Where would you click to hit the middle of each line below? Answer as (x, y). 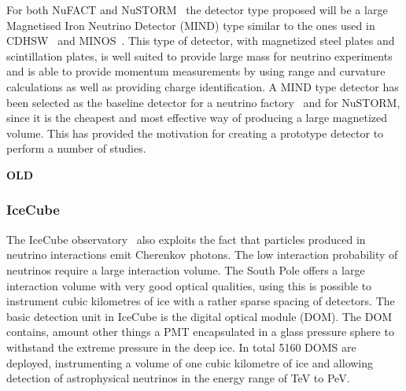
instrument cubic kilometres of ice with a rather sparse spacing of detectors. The (201, 301)
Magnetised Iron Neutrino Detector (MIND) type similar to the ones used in (191, 25)
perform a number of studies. (76, 148)
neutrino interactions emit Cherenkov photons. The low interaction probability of (202, 255)
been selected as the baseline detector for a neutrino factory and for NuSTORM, (203, 102)
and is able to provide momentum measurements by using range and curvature (196, 71)
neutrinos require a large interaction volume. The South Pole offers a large (186, 269)
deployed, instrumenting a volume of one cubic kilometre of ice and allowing (190, 362)
